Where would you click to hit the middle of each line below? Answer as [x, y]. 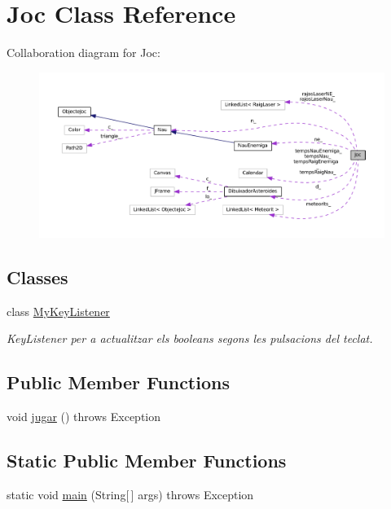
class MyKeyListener [58, 311]
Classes [37, 276]
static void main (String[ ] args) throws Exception [130, 494]
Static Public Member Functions [147, 460]
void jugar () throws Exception [83, 416]
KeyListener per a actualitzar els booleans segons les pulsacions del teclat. [190, 338]
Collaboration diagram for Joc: [83, 53]
